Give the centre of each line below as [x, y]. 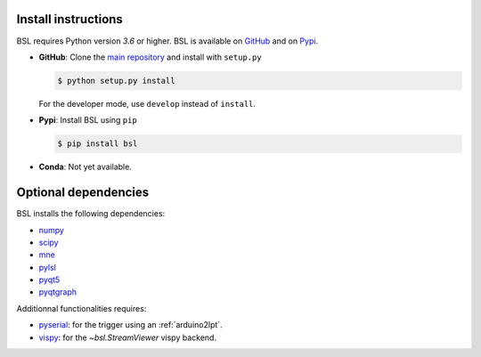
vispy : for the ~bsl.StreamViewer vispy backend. [128, 337]
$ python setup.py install [116, 81]
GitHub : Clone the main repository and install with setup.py [150, 57]
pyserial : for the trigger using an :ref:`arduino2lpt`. [130, 325]
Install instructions [70, 19]
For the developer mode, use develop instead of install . [147, 103]
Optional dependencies [83, 193]
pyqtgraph [58, 292]
